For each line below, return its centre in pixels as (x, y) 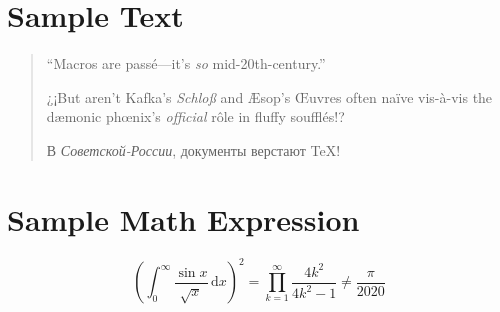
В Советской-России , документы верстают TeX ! (193, 149)
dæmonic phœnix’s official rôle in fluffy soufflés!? (195, 116)
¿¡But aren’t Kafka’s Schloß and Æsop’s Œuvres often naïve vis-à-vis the (269, 96)
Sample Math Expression (183, 218)
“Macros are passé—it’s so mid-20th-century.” (186, 63)
